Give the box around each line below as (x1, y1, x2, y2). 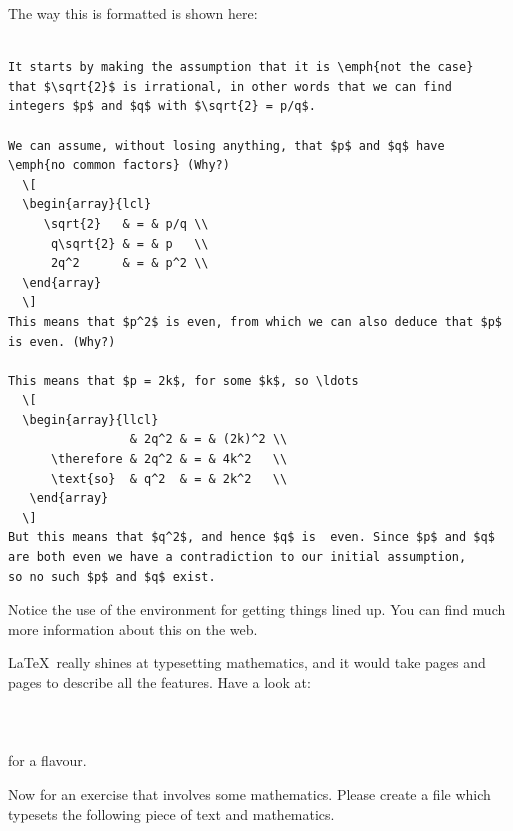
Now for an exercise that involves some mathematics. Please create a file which (8, 783, 491, 804)
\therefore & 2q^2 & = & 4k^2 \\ (50, 452, 288, 467)
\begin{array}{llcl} (22, 412, 159, 427)
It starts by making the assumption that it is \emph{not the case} (8, 60, 474, 75)
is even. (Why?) (8, 334, 116, 349)
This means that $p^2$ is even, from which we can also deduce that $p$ (8, 314, 502, 329)
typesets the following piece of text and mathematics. (8, 803, 335, 824)
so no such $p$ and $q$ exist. (8, 569, 216, 584)
